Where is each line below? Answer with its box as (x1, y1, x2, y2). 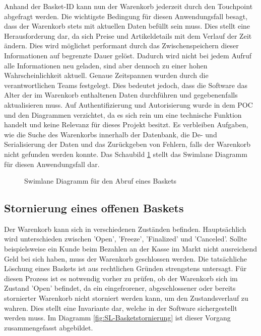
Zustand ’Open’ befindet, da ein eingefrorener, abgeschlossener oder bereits (4, 283, 236, 293)
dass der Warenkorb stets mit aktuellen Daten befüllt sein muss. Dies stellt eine (4, 21, 250, 31)
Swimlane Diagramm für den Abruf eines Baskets (24, 176, 177, 186)
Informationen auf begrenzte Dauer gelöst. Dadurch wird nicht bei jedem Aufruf (4, 50, 252, 60)
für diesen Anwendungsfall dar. (4, 158, 100, 169)
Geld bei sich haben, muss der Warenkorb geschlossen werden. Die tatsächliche (4, 253, 247, 264)
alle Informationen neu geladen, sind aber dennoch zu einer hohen (4, 60, 208, 70)
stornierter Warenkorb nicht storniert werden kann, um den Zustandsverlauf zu (4, 293, 248, 303)
